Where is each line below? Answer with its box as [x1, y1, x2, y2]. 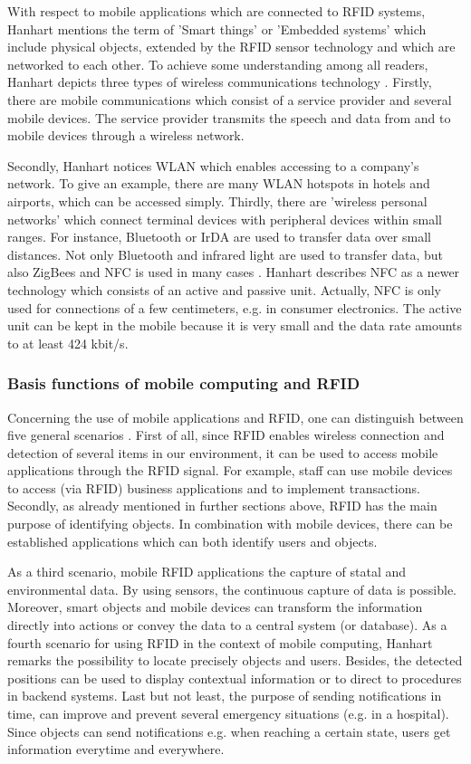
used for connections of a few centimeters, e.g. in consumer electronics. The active [7, 298, 462, 317]
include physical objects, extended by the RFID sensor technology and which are [7, 37, 456, 56]
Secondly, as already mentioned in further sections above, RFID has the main [7, 496, 437, 515]
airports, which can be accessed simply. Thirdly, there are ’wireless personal [7, 191, 428, 210]
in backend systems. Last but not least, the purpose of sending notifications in [7, 686, 442, 705]
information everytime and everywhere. [7, 740, 225, 759]
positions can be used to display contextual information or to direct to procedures [7, 668, 462, 687]
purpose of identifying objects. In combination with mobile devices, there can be [7, 514, 453, 533]
